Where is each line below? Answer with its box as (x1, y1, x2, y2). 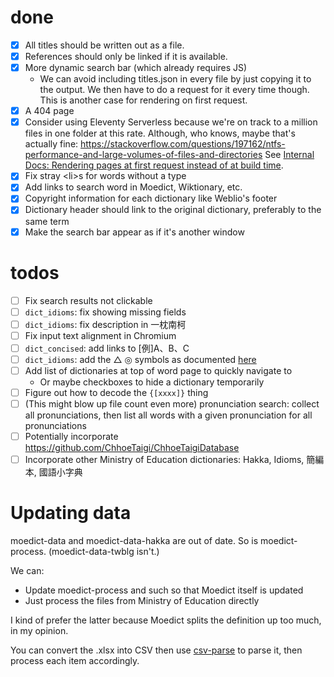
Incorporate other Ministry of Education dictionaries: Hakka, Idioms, (24, 454, 305, 466)
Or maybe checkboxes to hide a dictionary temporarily (39, 376, 265, 388)
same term (24, 215, 70, 227)
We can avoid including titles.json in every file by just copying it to (39, 73, 312, 85)
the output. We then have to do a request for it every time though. (39, 84, 310, 96)
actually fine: (24, 138, 79, 150)
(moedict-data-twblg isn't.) (48, 546, 160, 558)
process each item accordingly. (10, 655, 140, 667)
